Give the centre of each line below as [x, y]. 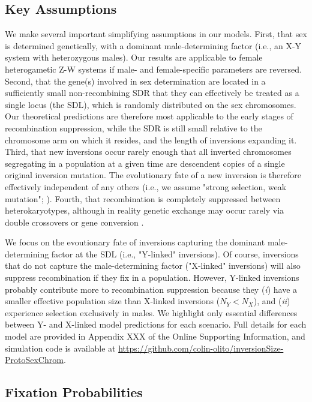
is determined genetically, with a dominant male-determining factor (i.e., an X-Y [153, 45]
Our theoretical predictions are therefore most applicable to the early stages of [149, 116]
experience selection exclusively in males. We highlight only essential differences [151, 312]
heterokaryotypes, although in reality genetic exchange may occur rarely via [145, 210]
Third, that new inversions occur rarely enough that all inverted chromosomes [148, 151]
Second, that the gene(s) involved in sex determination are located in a [135, 81]
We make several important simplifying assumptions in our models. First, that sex [156, 34]
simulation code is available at [60, 348]
